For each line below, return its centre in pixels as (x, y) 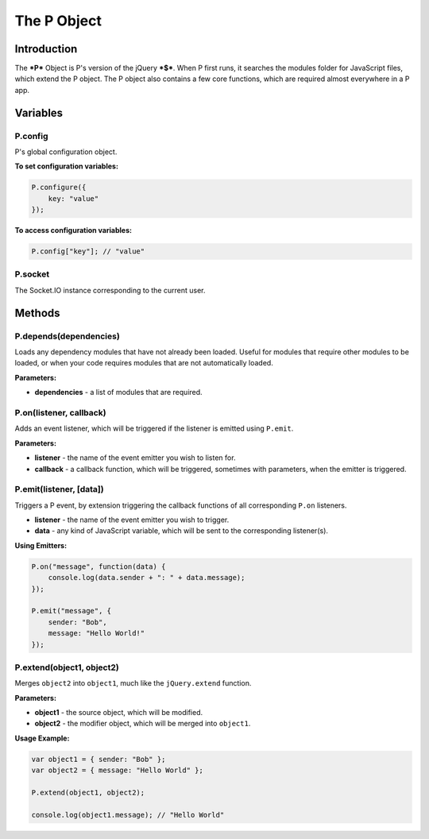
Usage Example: (42, 738)
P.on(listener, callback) (60, 412)
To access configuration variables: (73, 230)
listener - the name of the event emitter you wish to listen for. (135, 458)
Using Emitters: (41, 545)
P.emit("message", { (71, 611)
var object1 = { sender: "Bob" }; (99, 759)
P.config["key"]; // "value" (88, 251)
